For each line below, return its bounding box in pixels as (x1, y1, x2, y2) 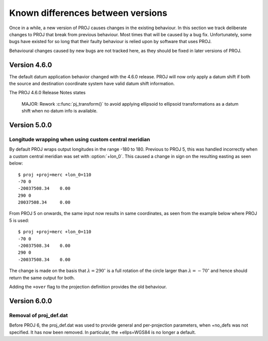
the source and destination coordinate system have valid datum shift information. (9, 81, 175, 87)
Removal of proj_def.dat (9, 312, 68, 319)
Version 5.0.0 (9, 121, 52, 129)
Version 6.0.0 (9, 296, 52, 305)
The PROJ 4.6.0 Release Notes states (9, 90, 86, 96)
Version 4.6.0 (9, 60, 52, 69)
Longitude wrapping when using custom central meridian (9, 136, 150, 143)
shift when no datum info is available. (21, 108, 98, 114)
